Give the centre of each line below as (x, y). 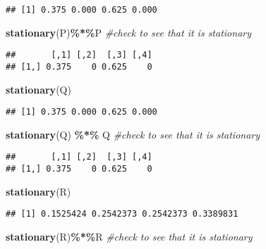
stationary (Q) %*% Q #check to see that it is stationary (133, 134)
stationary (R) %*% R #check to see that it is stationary (129, 236)
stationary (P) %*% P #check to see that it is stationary (128, 32)
